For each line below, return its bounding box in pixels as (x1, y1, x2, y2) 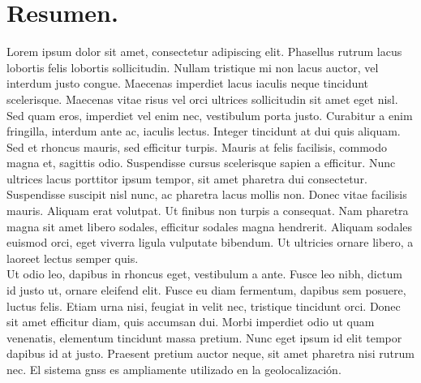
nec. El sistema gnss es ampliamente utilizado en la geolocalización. (6, 361, 342, 377)
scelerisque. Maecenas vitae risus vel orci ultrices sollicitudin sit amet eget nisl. (6, 90, 398, 107)
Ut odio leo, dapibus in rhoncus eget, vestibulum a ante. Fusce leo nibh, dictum (6, 265, 402, 282)
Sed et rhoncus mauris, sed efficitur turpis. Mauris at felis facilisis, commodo (6, 138, 388, 155)
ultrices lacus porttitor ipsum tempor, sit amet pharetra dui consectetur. (6, 170, 367, 187)
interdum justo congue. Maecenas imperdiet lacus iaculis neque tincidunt (6, 75, 369, 92)
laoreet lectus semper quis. (6, 249, 139, 266)
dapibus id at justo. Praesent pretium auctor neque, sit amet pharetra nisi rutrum (6, 345, 415, 362)
